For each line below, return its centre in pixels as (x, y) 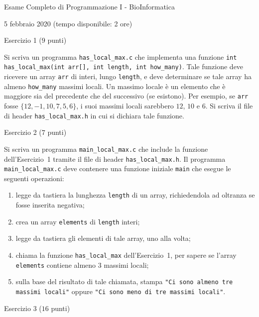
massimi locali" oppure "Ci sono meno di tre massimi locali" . (121, 291)
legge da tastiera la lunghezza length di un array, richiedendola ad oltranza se (135, 195)
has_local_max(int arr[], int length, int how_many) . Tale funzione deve (124, 66)
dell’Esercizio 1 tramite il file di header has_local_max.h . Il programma (115, 158)
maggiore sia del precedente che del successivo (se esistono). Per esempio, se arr (126, 96)
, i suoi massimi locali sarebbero (125, 106)
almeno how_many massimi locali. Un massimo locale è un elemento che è (115, 86)
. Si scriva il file (229, 106)
